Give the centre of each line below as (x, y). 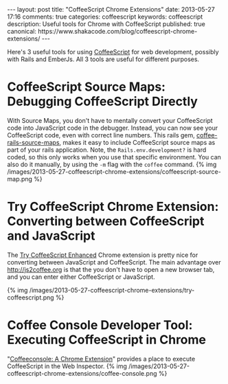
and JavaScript (51, 236)
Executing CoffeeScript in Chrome (107, 340)
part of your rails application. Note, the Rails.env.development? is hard (107, 150)
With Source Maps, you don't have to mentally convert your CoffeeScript (110, 120)
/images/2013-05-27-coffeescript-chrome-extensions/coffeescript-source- (114, 171)
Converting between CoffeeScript (106, 222)
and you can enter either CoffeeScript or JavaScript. (81, 277)
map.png (20, 179)
